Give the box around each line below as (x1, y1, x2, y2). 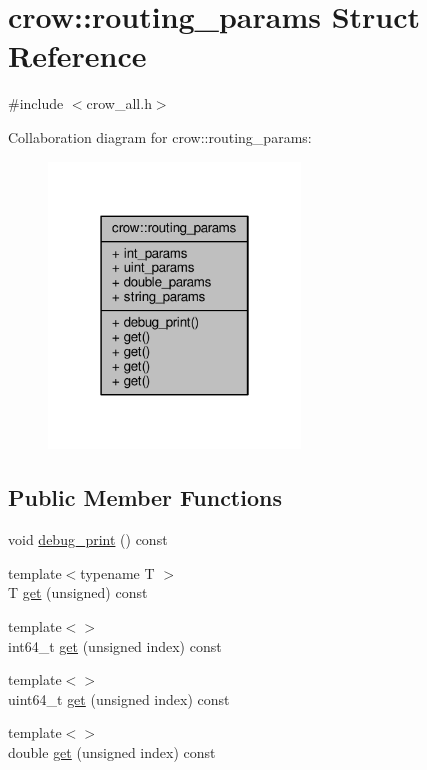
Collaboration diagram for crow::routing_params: (8, 126, 312, 147)
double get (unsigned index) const (8, 741, 216, 762)
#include (8, 93, 64, 114)
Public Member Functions (8, 482, 282, 513)
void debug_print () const (8, 529, 168, 550)
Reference (8, 35, 147, 76)
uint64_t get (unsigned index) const (8, 688, 230, 709)
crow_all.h (86, 93, 152, 114)
